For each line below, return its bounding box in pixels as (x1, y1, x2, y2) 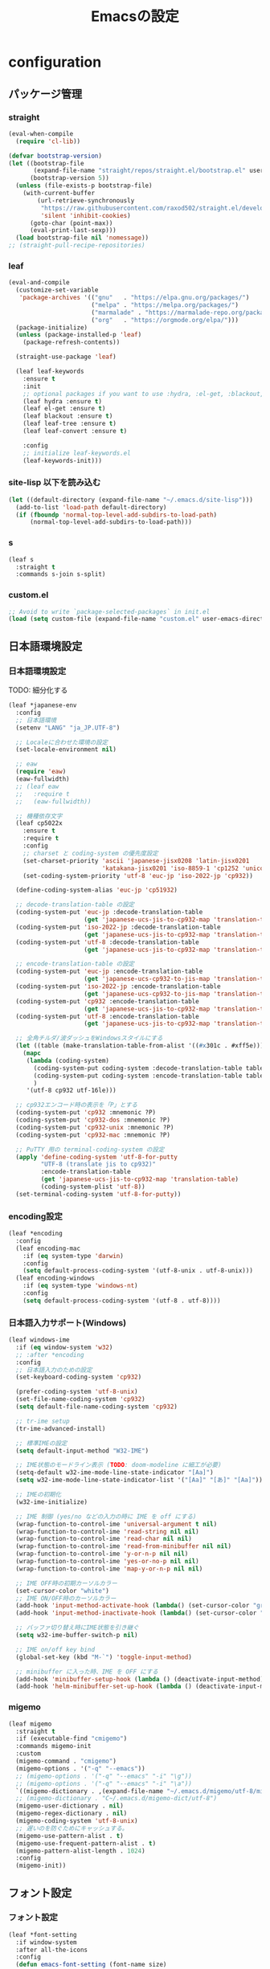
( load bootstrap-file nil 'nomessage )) (15, 234, 149, 242)
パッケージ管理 (8, 87, 83, 100)
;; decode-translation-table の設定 (15, 901, 135, 909)
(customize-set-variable (15, 286, 99, 294)
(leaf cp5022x (15, 819, 63, 827)
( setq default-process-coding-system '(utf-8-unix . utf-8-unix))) (22, 1267, 253, 1275)
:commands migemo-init (15, 1742, 92, 1750)
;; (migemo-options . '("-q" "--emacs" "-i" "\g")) (15, 1772, 193, 1780)
